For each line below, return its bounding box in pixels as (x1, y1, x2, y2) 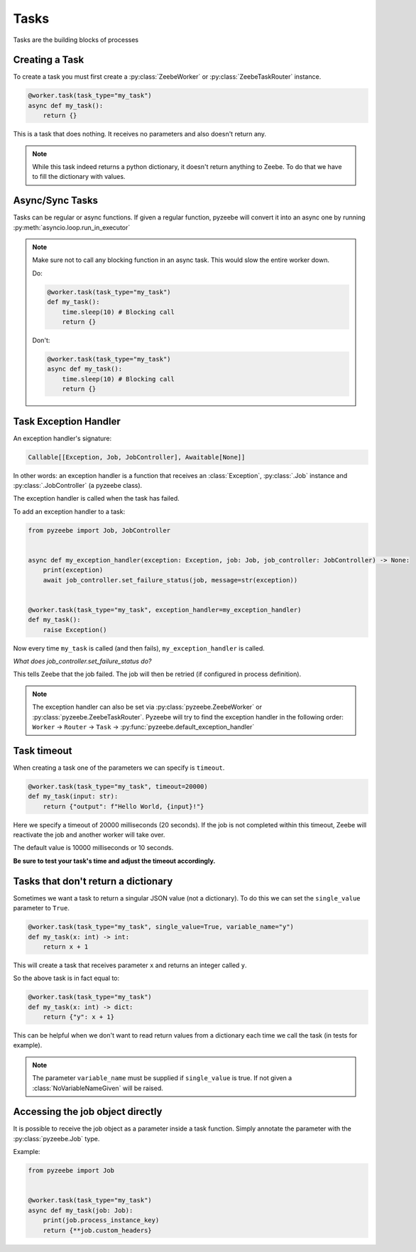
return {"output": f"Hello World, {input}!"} (43, 802, 204, 810)
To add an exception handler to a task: (13, 507, 126, 516)
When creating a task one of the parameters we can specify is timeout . (13, 763, 225, 772)
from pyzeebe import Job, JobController (28, 526, 170, 534)
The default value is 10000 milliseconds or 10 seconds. (13, 844, 174, 852)
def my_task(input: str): (28, 793, 119, 800)
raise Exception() (43, 626, 107, 633)
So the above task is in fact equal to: (13, 974, 120, 983)
